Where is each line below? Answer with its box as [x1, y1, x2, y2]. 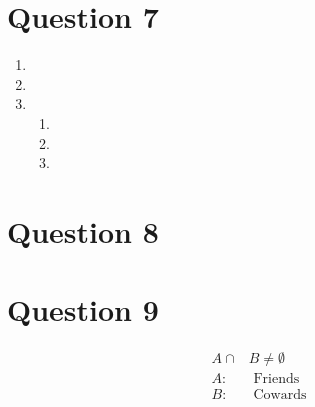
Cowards [253, 388, 307, 403]
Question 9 [7, 289, 159, 330]
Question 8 [7, 210, 159, 251]
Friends [253, 372, 300, 387]
